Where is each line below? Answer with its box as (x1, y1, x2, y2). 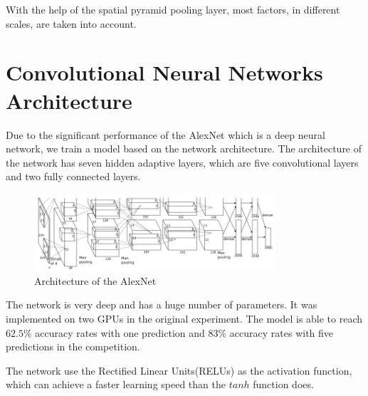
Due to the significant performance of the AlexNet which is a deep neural (6, 127, 325, 142)
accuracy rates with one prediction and (35, 325, 205, 340)
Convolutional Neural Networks (6, 58, 323, 87)
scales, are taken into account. (6, 16, 137, 31)
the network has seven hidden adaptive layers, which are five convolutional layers (6, 155, 359, 170)
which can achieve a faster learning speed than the (6, 377, 226, 392)
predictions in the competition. (6, 339, 140, 354)
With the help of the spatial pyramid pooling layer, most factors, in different (6, 2, 340, 16)
